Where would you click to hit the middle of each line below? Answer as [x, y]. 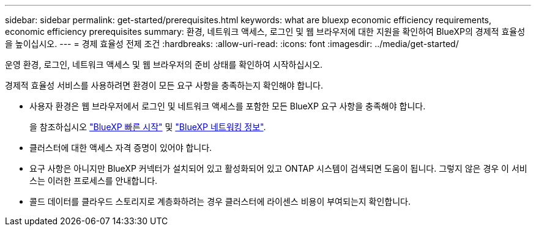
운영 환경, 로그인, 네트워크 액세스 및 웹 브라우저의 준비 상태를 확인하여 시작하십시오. [164, 64]
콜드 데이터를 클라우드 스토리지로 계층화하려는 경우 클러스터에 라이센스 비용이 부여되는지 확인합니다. [220, 201]
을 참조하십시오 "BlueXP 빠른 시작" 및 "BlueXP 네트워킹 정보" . [148, 127]
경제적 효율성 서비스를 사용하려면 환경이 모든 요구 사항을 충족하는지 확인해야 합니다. [164, 85]
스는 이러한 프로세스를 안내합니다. [94, 181]
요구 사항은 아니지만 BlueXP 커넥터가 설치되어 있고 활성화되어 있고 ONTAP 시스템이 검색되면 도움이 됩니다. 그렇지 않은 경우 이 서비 [278, 168]
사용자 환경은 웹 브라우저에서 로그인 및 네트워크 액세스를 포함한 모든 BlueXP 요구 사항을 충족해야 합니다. [228, 106]
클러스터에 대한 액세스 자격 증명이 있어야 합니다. [121, 148]
